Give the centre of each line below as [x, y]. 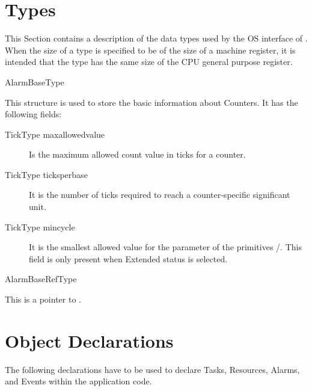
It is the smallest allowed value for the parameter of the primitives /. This [165, 247]
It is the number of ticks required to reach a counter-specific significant [160, 195]
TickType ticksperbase [46, 174]
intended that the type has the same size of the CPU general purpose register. [149, 62]
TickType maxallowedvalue [55, 134]
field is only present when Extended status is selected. [128, 258]
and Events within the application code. [78, 381]
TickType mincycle [40, 226]
